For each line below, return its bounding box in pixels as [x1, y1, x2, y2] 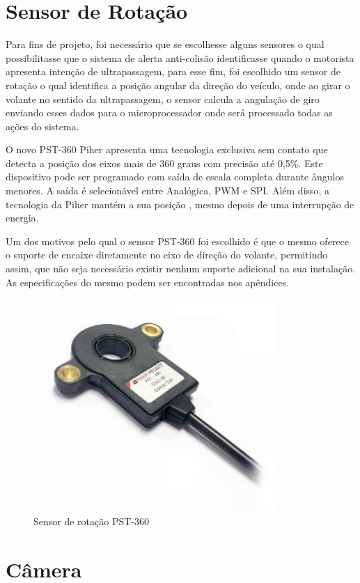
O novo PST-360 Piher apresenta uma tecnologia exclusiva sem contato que [6, 142, 328, 157]
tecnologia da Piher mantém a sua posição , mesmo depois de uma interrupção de [6, 196, 354, 211]
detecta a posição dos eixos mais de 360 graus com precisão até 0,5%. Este [6, 155, 323, 170]
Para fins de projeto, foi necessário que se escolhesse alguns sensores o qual [6, 37, 324, 52]
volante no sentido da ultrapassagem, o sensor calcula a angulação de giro [6, 91, 320, 106]
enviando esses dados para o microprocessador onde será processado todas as [6, 105, 333, 120]
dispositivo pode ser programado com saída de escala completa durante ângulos [6, 169, 344, 184]
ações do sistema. [6, 118, 79, 133]
